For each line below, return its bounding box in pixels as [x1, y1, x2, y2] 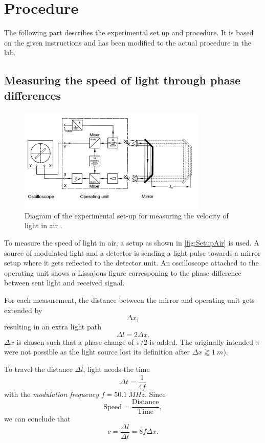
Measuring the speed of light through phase [4, 72, 241, 88]
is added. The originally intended [149, 336, 253, 347]
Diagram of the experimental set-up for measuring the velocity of [25, 210, 229, 220]
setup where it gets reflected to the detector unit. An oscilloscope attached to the [4, 257, 259, 268]
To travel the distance [4, 364, 73, 374]
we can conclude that [4, 413, 71, 424]
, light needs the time [83, 364, 150, 374]
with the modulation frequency [4, 388, 99, 399]
